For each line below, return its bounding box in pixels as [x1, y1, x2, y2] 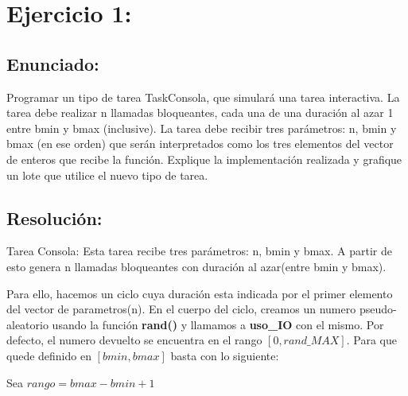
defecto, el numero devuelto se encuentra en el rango [6, 332, 262, 348]
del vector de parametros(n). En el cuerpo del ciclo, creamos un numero [6, 301, 356, 317]
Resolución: [6, 205, 103, 230]
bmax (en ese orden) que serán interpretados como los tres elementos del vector [6, 135, 394, 152]
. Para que [346, 332, 397, 348]
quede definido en [6, 347, 91, 363]
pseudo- [359, 301, 397, 317]
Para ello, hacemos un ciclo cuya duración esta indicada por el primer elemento [6, 285, 393, 301]
